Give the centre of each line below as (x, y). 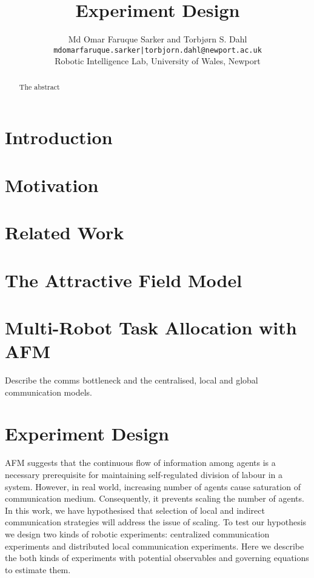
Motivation (52, 184)
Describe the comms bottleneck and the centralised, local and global (132, 380)
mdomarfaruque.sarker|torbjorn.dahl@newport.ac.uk (158, 50)
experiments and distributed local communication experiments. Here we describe (155, 546)
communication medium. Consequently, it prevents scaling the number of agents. (155, 498)
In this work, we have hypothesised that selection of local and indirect (135, 510)
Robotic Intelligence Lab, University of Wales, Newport (158, 61)
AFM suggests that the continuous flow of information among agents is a (140, 463)
